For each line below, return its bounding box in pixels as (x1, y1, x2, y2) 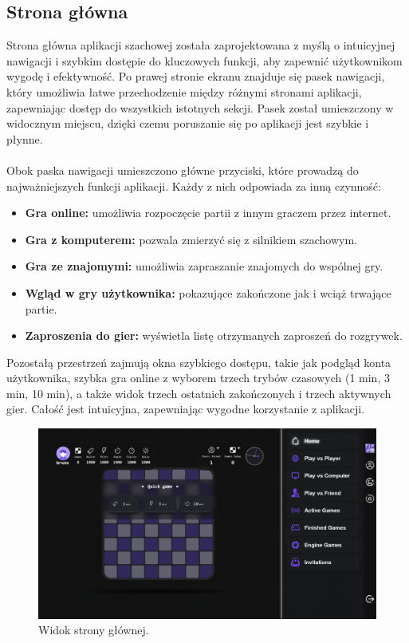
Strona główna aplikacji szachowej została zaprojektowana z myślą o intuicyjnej (6, 37, 395, 53)
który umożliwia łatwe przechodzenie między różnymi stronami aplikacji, (6, 83, 362, 100)
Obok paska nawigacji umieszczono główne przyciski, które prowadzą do (6, 161, 359, 178)
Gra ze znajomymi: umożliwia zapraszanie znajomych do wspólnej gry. (25, 258, 383, 274)
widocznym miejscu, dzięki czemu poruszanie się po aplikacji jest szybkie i (6, 115, 369, 132)
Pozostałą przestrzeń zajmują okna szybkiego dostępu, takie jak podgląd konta (6, 353, 391, 370)
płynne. (6, 130, 43, 147)
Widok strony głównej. (38, 621, 149, 638)
